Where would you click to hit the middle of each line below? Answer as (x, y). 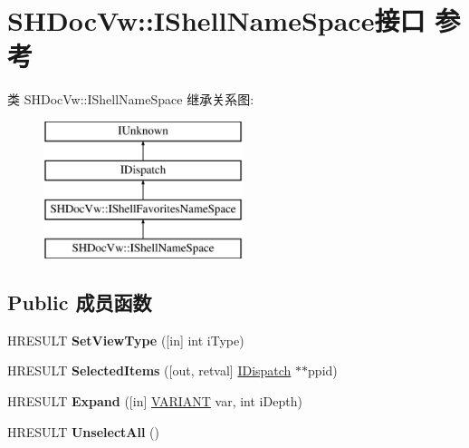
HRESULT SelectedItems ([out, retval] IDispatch (149, 370)
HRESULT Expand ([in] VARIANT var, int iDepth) (155, 401)
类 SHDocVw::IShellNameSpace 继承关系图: (131, 99)
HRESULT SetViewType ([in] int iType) (126, 340)
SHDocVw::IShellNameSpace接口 (216, 20)
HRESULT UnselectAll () (83, 431)
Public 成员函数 (80, 302)
